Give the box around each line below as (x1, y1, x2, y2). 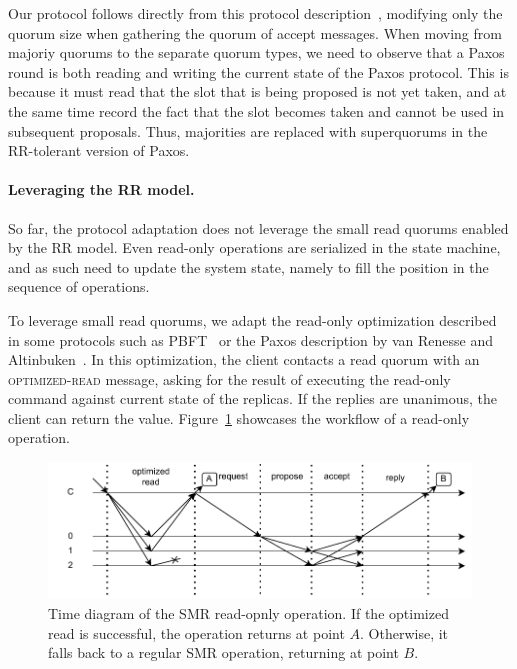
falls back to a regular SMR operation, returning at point (48, 642, 399, 663)
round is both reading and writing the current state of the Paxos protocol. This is (8, 61, 509, 82)
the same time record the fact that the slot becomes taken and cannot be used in (8, 100, 505, 121)
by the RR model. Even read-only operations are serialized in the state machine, (8, 237, 501, 258)
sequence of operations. (8, 276, 150, 297)
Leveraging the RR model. (8, 179, 195, 200)
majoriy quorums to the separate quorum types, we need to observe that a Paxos (8, 42, 505, 63)
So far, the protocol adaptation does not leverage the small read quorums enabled (8, 217, 509, 238)
